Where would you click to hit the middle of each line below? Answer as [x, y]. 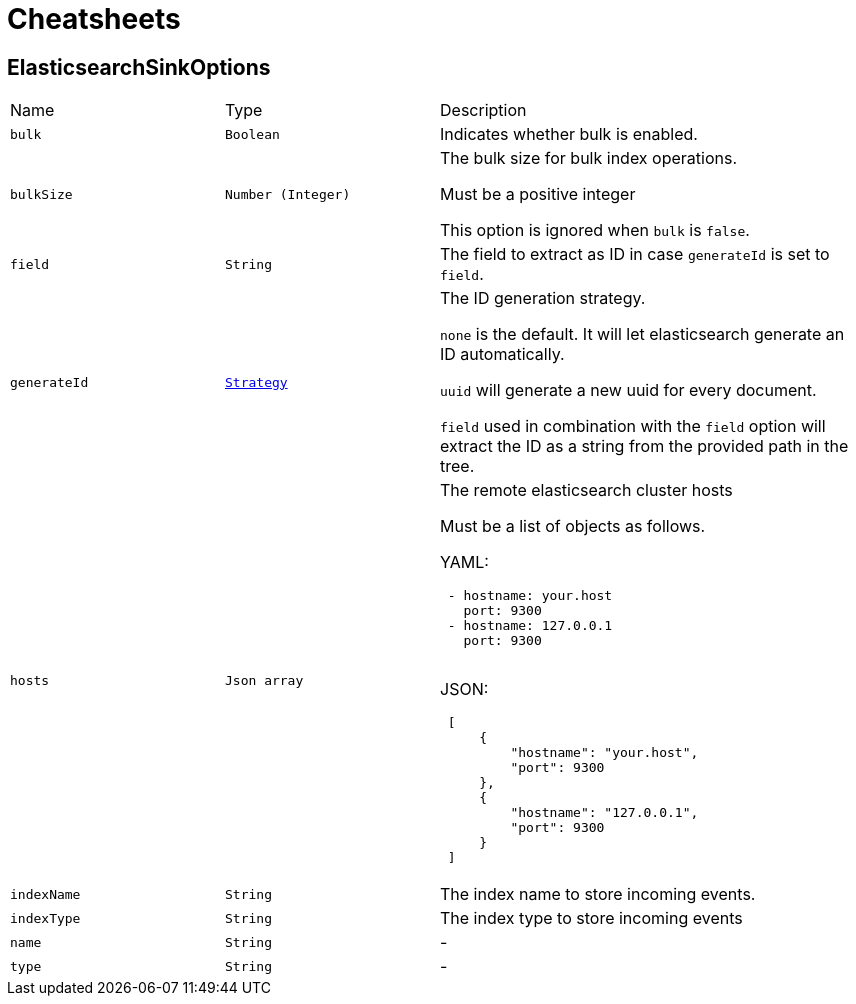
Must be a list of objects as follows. [573, 526]
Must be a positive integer [538, 194]
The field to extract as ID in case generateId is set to [635, 254]
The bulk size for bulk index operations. [589, 158]
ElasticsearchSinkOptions [139, 67]
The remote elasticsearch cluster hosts [586, 490]
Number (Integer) [288, 194]
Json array [264, 680]
